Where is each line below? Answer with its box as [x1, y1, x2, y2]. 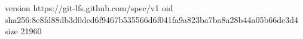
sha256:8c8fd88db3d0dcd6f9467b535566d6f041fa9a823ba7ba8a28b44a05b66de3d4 [5, 13, 298, 25]
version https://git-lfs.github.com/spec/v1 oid [5, 2, 173, 14]
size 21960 [5, 25, 42, 37]
